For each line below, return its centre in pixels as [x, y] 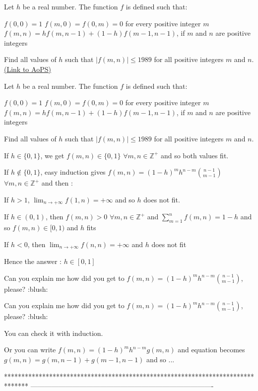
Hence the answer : [33, 261]
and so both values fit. [194, 155]
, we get [52, 155]
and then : [57, 183]
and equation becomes [211, 350]
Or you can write [30, 350]
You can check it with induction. [54, 333]
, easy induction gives [73, 172]
